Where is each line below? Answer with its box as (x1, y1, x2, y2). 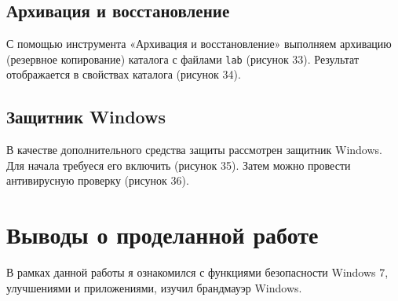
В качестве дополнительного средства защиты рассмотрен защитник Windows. (6, 141, 382, 158)
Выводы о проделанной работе (6, 218, 319, 251)
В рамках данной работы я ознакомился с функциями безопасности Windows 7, (6, 264, 389, 281)
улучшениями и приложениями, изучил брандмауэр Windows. (6, 279, 302, 295)
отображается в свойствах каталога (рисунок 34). (6, 66, 241, 83)
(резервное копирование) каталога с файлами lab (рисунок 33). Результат (6, 50, 360, 67)
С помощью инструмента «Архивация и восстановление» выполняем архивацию (6, 35, 392, 52)
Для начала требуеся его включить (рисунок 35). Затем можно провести (6, 156, 351, 173)
